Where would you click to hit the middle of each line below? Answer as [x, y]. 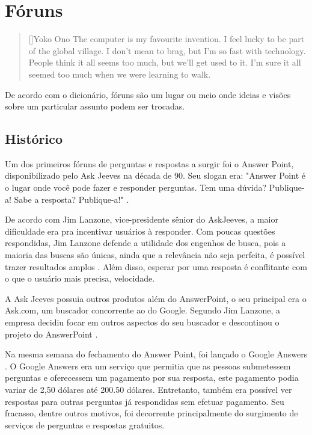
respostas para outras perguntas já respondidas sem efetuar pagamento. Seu [145, 401]
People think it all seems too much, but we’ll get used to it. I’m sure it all [165, 62]
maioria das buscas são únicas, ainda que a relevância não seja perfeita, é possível [155, 255]
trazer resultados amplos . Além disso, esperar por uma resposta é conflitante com [156, 266]
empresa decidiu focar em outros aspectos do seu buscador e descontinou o [142, 322]
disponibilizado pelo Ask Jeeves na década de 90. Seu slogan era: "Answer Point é [155, 175]
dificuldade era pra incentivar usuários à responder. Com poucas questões [140, 231]
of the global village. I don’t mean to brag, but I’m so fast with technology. [167, 50]
